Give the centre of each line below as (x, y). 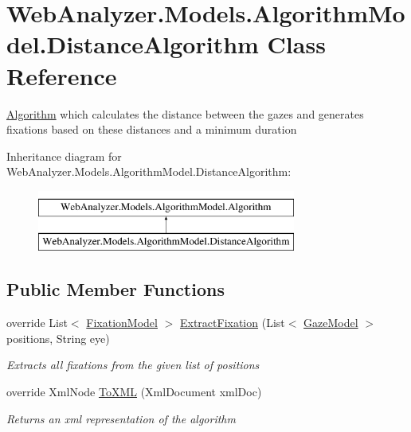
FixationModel (122, 323)
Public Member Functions (115, 289)
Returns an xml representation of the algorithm (121, 418)
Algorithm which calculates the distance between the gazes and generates (185, 113)
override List (37, 323)
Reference (62, 75)
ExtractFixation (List (232, 323)
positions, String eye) (58, 338)
